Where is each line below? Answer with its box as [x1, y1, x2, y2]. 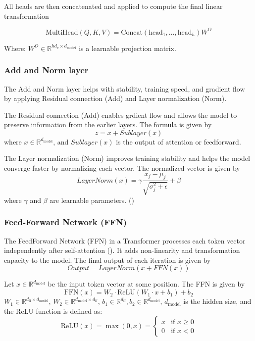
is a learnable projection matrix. [79, 43, 176, 53]
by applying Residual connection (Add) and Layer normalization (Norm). [4, 93, 227, 103]
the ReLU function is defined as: [4, 305, 102, 316]
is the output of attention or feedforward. [116, 136, 241, 146]
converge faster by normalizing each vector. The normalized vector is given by [4, 163, 240, 173]
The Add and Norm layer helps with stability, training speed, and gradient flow [4, 83, 245, 94]
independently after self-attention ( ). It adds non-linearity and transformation [4, 245, 240, 255]
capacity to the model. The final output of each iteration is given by [4, 254, 211, 265]
